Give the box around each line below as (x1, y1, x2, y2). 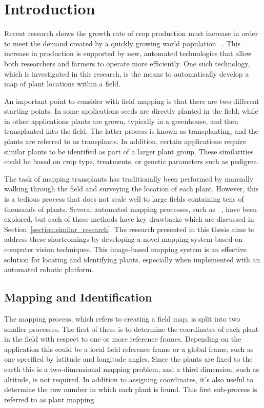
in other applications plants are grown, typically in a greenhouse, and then (4, 115, 238, 126)
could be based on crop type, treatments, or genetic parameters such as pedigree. (4, 156, 259, 167)
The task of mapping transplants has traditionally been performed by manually (4, 173, 254, 184)
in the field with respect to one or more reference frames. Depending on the (4, 333, 241, 344)
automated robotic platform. (4, 264, 94, 275)
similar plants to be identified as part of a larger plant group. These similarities (4, 146, 254, 156)
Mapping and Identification (4, 289, 152, 305)
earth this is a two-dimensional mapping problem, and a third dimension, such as (4, 363, 259, 374)
